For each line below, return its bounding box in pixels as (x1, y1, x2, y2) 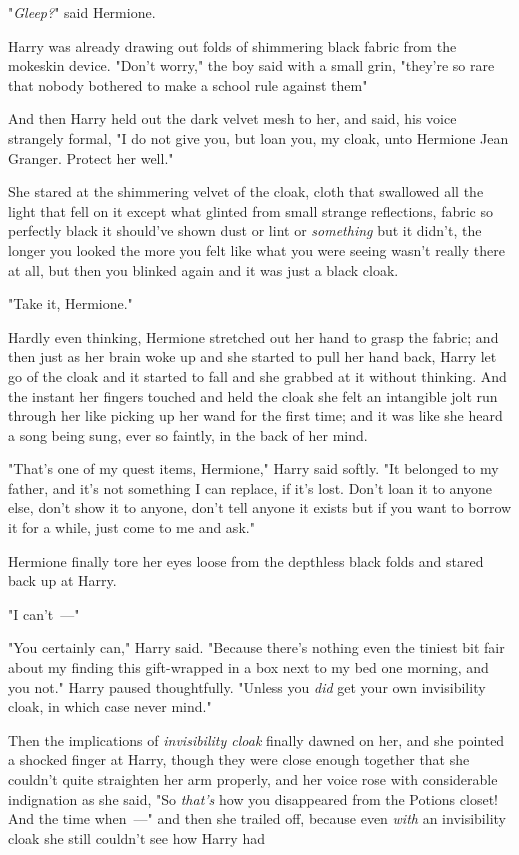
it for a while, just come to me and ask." (8, 517, 255, 538)
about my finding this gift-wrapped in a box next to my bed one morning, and (8, 657, 489, 678)
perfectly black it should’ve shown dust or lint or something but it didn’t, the (8, 220, 482, 241)
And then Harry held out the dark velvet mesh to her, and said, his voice (8, 108, 457, 129)
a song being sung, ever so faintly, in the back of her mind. (8, 424, 368, 445)
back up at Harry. (8, 570, 117, 591)
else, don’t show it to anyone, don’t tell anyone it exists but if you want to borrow (8, 497, 512, 518)
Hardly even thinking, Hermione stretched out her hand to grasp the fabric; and (8, 326, 499, 347)
